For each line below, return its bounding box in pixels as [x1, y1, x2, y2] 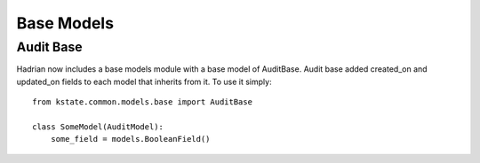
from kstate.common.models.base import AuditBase [32, 97, 253, 107]
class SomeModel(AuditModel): [32, 121, 164, 132]
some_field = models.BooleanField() [50, 134, 211, 144]
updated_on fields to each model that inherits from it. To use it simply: [16, 76, 272, 87]
